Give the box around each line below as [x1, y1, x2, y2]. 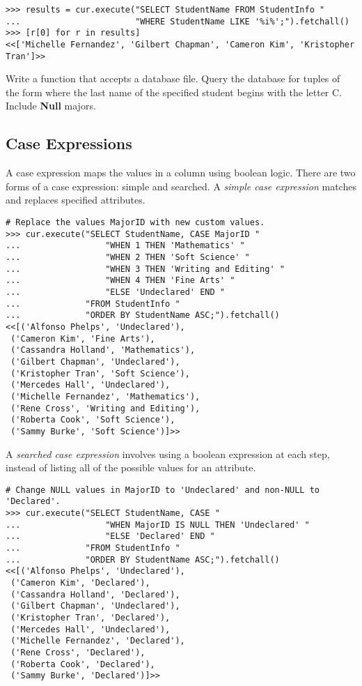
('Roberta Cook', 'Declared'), [10, 659, 155, 669]
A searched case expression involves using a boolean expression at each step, [6, 446, 330, 461]
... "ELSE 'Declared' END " [6, 531, 215, 542]
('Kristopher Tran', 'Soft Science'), [10, 368, 190, 379]
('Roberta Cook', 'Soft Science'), [10, 415, 175, 425]
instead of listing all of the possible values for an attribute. [6, 460, 256, 475]
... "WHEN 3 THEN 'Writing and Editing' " [6, 264, 285, 274]
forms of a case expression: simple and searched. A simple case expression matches [6, 178, 356, 193]
